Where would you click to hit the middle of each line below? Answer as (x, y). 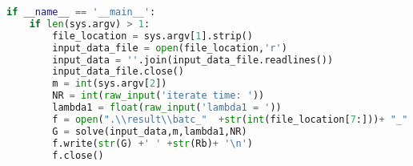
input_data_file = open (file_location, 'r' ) (170, 48)
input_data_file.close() (118, 72)
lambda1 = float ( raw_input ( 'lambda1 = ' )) (167, 107)
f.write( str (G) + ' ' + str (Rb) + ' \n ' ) (152, 143)
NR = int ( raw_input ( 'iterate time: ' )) (158, 96)
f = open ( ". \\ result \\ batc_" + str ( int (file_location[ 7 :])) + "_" (230, 119)
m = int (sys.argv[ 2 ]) (110, 84)
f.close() (78, 155)
